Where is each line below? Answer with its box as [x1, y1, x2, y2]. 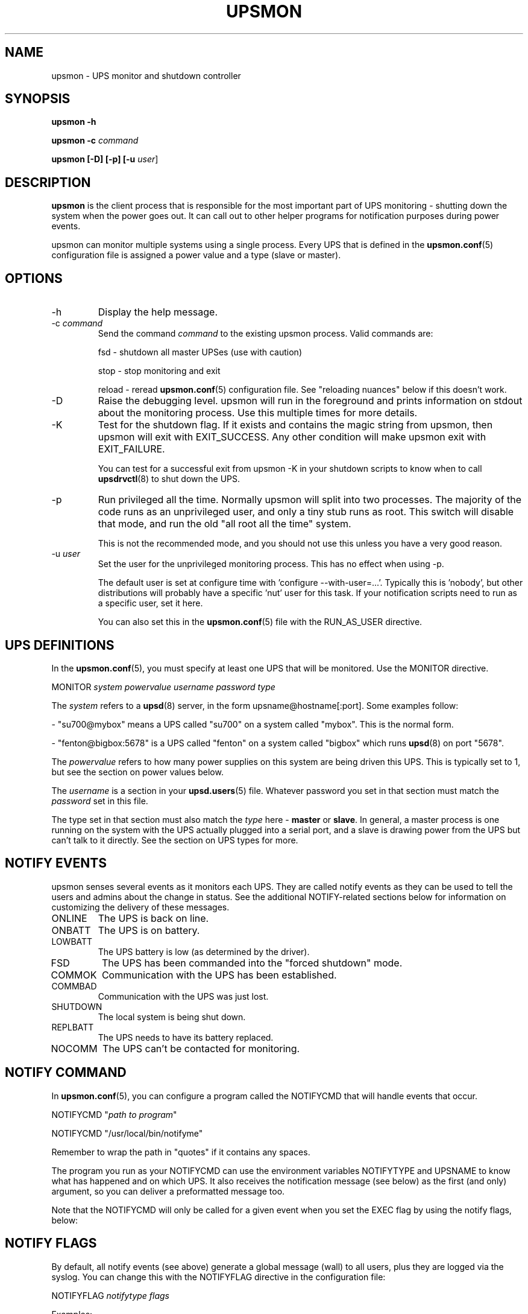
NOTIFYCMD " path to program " [51, 1109, 177, 1120]
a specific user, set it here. [98, 598, 203, 609]
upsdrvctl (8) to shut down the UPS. [98, 474, 240, 484]
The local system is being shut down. [98, 1011, 246, 1022]
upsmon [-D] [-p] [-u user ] [51, 154, 159, 165]
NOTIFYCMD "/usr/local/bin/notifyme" [51, 1128, 203, 1138]
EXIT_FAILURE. [98, 443, 165, 455]
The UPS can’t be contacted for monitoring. [102, 1042, 300, 1055]
